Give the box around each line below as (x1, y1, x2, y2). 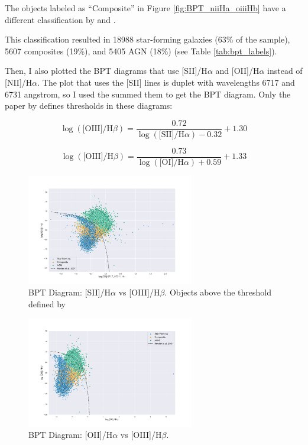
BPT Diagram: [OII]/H (28, 428, 113, 441)
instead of (267, 64, 303, 77)
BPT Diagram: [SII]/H (28, 286, 111, 298)
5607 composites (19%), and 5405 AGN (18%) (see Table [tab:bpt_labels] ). (5, 44, 277, 57)
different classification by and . (5, 13, 116, 25)
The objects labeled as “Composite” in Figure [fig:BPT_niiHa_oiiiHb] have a (5, 2, 286, 14)
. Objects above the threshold (164, 286, 271, 298)
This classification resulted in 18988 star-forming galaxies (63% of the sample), (5, 33, 290, 46)
